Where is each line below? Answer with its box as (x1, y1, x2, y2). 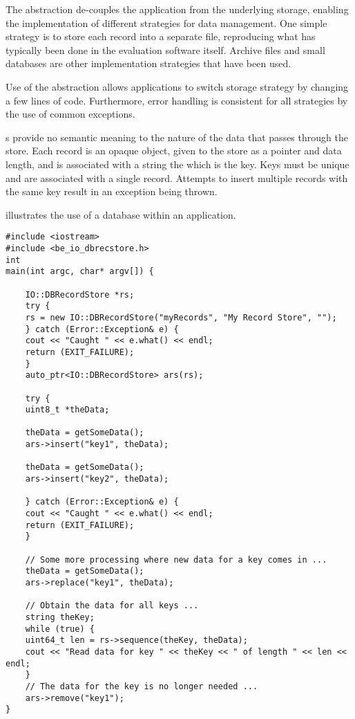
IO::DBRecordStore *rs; (25, 289, 135, 300)
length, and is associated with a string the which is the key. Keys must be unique (6, 156, 349, 171)
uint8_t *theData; (25, 405, 110, 415)
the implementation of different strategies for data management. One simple (6, 15, 327, 30)
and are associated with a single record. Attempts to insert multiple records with (6, 170, 348, 185)
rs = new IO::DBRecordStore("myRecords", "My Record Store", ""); (25, 312, 337, 322)
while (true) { (25, 624, 95, 634)
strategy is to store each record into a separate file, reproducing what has (6, 29, 316, 44)
